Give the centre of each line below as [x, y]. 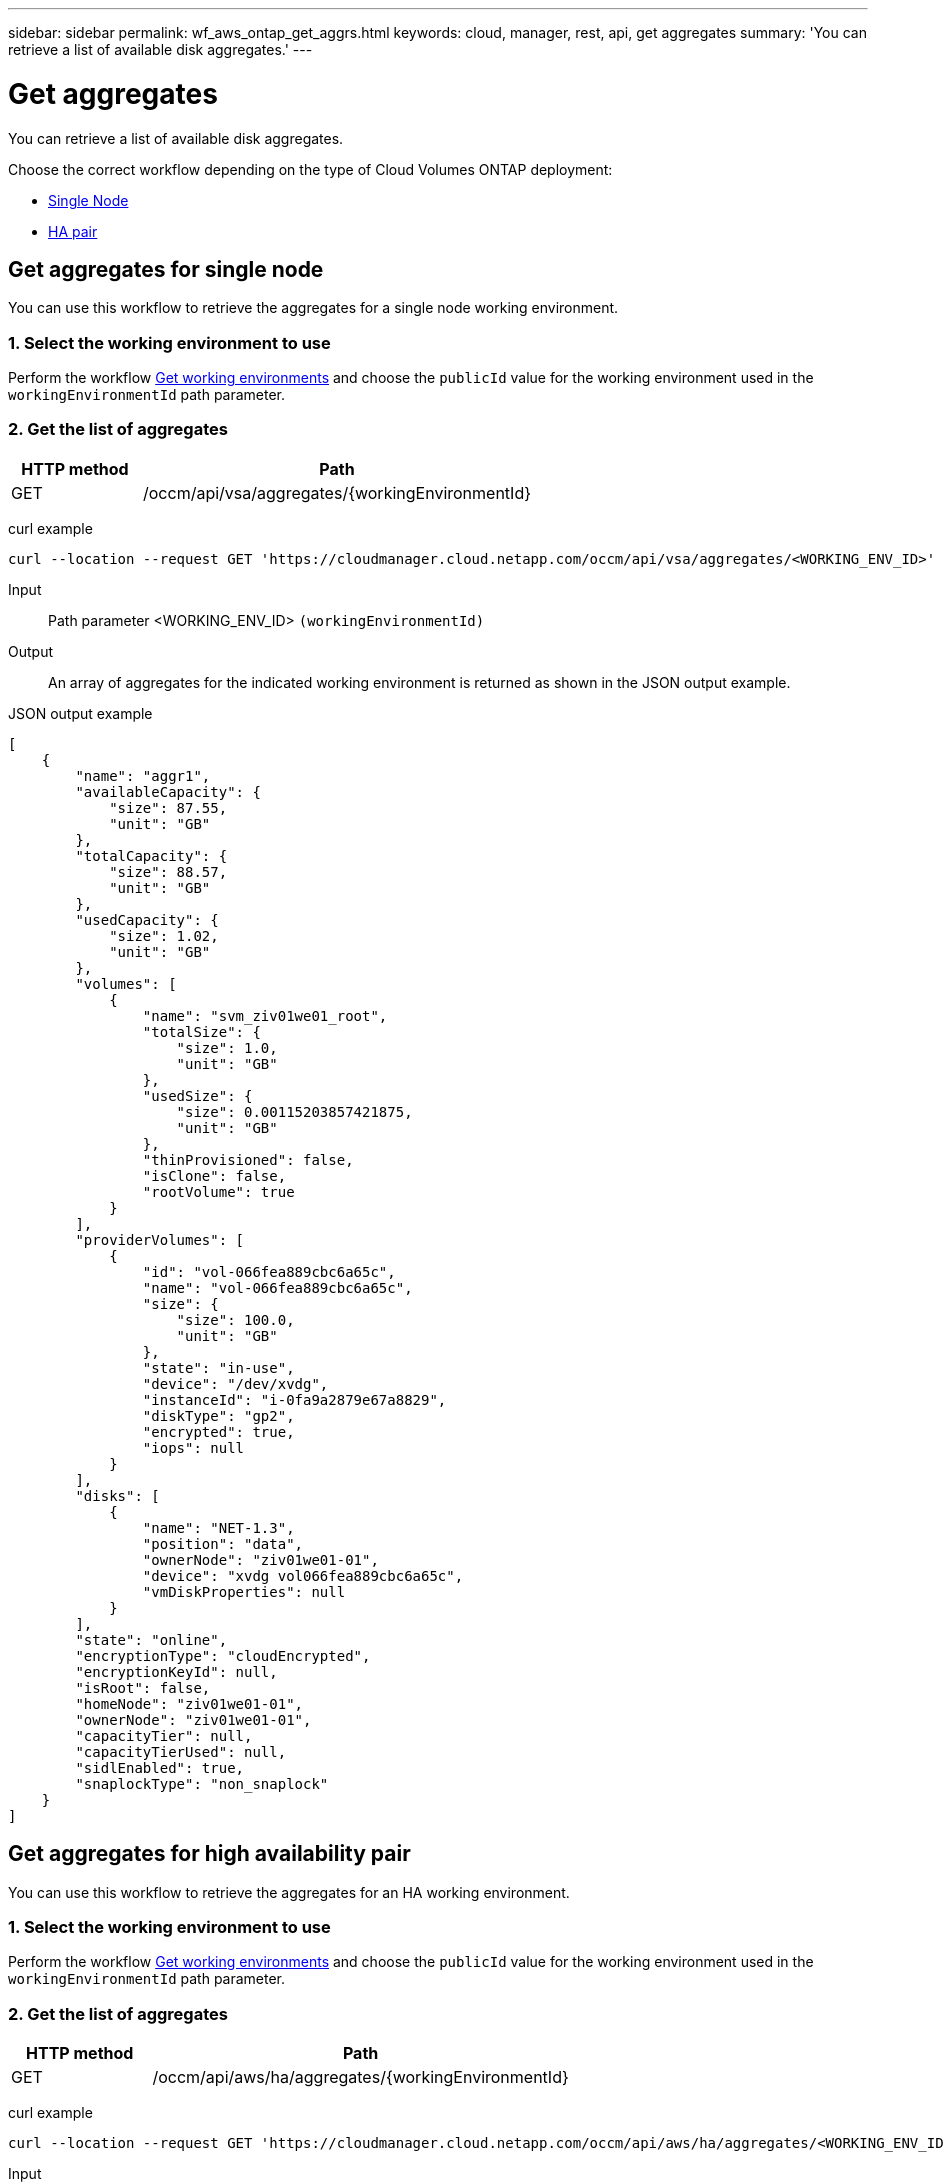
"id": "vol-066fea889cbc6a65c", [269, 1271]
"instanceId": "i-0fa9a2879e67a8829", [294, 1399]
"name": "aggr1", [143, 775]
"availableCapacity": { [168, 791]
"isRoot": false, [143, 1687]
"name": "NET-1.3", [218, 1527]
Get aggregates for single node [166, 269]
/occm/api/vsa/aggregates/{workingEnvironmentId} [337, 492]
